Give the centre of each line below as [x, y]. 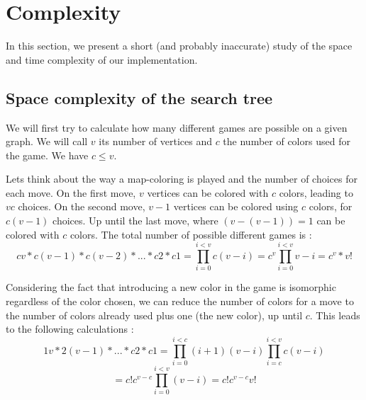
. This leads [335, 315]
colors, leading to [316, 192]
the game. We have [47, 155]
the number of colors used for [287, 141]
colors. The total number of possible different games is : [191, 234]
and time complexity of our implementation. [102, 59]
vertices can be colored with [208, 192]
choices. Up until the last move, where [135, 221]
